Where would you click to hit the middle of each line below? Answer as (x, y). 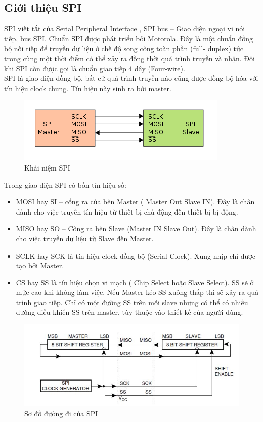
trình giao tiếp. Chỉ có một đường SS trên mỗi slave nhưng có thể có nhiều (132, 302)
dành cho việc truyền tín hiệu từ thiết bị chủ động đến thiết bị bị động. (127, 211)
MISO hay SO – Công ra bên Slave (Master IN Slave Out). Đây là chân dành (136, 228)
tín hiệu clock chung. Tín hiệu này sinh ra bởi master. (88, 88)
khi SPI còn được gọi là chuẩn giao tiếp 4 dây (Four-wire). (95, 68)
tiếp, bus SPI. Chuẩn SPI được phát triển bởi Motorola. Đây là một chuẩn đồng (128, 38)
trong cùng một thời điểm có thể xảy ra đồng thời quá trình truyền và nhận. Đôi (129, 58)
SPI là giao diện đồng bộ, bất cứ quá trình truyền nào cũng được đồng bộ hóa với (131, 78)
